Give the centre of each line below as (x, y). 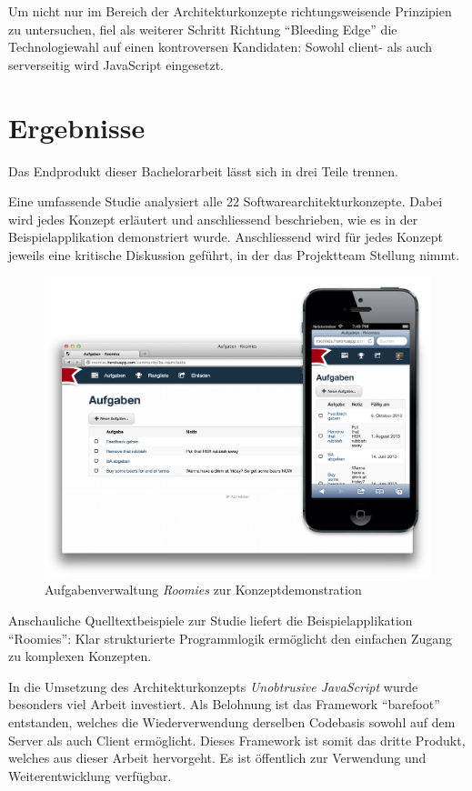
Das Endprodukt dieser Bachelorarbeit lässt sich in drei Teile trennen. (204, 170)
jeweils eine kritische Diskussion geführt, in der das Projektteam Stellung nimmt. (234, 254)
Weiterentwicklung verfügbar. (90, 775)
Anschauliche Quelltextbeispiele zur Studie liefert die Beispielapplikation (211, 620)
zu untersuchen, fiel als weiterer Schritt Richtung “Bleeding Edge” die (203, 29)
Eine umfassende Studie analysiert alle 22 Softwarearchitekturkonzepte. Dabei (226, 201)
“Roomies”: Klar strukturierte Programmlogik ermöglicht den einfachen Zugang (231, 638)
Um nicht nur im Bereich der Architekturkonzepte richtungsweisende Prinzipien (230, 11)
